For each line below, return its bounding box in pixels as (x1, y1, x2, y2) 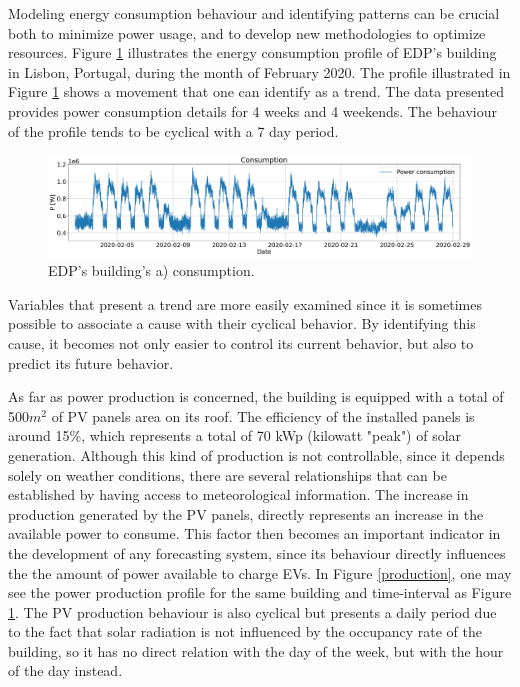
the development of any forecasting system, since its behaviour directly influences (8, 542, 506, 563)
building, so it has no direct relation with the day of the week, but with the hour (8, 640, 504, 661)
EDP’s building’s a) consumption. (48, 260, 255, 281)
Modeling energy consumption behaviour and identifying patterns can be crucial (8, 3, 500, 23)
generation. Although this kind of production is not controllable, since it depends (8, 444, 505, 465)
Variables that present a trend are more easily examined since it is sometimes (8, 293, 482, 314)
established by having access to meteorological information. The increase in (8, 484, 469, 505)
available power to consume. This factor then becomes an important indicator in (8, 523, 501, 544)
